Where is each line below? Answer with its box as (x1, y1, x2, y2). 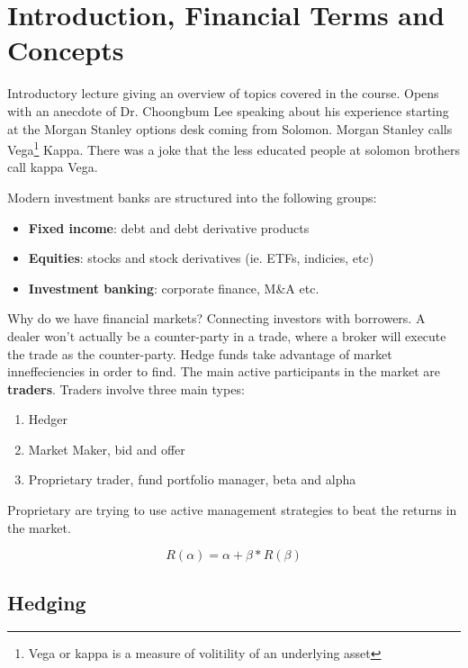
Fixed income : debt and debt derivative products (28, 218, 310, 237)
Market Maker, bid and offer (28, 439, 185, 458)
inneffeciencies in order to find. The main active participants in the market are (7, 362, 440, 381)
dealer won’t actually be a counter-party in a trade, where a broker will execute (7, 326, 446, 345)
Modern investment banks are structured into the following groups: (7, 187, 377, 206)
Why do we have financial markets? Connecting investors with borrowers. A (7, 309, 426, 328)
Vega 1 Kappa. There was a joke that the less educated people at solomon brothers (7, 138, 460, 158)
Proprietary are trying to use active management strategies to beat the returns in (7, 501, 457, 519)
